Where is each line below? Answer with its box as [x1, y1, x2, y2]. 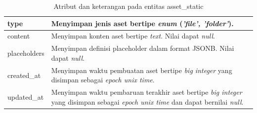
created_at [7, 70, 41, 80]
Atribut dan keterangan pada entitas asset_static [53, 1, 204, 11]
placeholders [7, 48, 44, 58]
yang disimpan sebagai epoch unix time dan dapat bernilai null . [51, 96, 244, 107]
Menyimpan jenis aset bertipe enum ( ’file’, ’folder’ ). [51, 18, 234, 28]
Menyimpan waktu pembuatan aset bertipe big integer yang [51, 65, 232, 75]
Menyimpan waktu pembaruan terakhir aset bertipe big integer [51, 87, 242, 97]
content [7, 31, 30, 41]
